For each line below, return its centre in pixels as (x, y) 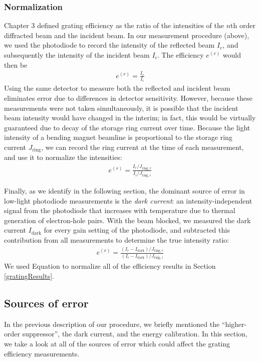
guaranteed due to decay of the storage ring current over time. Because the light (127, 127)
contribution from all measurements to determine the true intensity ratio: (117, 239)
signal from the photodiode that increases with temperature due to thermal (120, 210)
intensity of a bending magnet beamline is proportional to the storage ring (118, 137)
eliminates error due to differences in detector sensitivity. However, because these (128, 98)
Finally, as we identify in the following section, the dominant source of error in (124, 190)
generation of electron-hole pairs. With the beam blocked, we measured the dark (127, 220)
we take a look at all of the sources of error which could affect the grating (117, 344)
